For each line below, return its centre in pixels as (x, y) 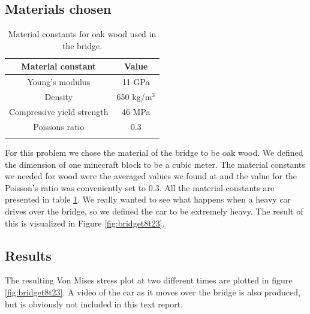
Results (28, 255)
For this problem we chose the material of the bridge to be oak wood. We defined (154, 153)
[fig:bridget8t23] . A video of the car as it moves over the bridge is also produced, (153, 292)
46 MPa (136, 111)
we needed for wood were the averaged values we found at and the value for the (151, 176)
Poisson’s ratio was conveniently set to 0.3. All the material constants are (140, 187)
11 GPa (136, 82)
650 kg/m (134, 97)
